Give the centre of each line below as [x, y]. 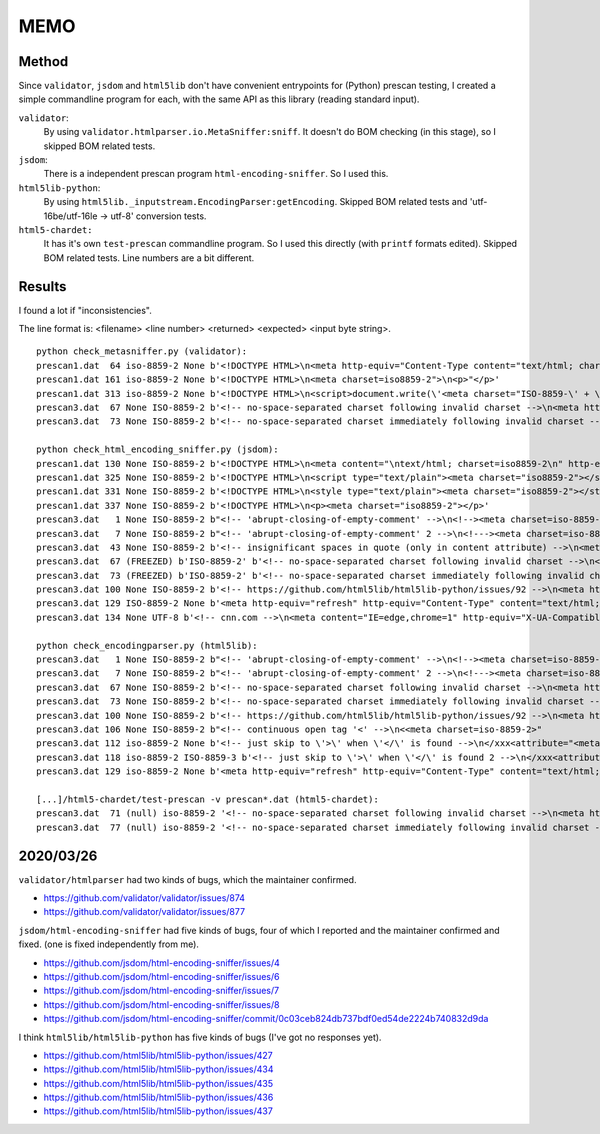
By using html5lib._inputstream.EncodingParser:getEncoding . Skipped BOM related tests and [255, 202]
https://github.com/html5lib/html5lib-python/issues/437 [158, 1111]
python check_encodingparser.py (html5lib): [147, 645]
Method [43, 61]
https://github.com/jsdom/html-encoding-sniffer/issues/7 [161, 991]
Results [42, 286]
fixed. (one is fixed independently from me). [109, 944]
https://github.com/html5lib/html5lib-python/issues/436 [158, 1097]
